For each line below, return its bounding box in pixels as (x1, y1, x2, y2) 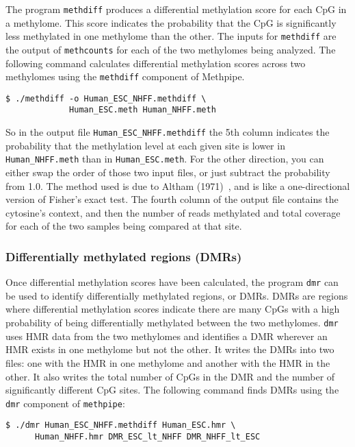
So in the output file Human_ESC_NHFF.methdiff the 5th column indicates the (5, 125, 330, 139)
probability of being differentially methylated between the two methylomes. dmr (5, 315, 339, 330)
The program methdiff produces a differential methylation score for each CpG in (5, 2, 347, 16)
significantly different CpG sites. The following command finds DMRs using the (5, 383, 339, 397)
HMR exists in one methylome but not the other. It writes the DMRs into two (5, 342, 334, 357)
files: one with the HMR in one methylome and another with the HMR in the (5, 355, 330, 370)
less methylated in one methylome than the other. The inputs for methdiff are (5, 29, 337, 43)
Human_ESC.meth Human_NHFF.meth (69, 105, 216, 115)
